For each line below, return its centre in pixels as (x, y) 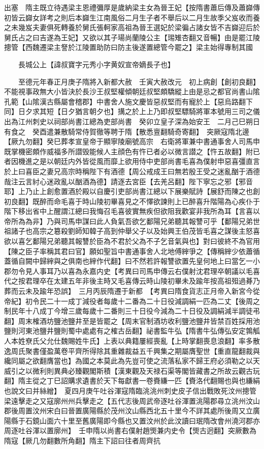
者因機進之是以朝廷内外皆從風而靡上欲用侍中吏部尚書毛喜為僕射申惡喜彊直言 (132, 161)
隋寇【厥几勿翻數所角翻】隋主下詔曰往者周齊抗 (82, 440)
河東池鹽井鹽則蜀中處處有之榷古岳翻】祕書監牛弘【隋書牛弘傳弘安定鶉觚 (139, 331)
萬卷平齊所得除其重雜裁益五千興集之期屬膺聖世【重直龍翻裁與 (157, 350)
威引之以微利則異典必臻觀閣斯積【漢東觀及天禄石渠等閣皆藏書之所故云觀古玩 (132, 370)
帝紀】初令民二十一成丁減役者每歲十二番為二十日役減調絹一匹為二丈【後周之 (132, 301)
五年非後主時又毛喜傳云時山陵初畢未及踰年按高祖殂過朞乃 (164, 281)
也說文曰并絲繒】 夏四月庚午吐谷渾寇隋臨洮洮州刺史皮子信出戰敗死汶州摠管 (130, 390)
